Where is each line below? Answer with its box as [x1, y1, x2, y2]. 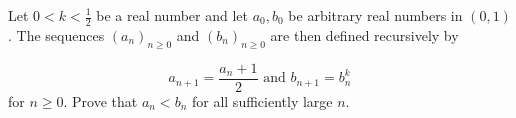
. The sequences [8, 24, 105, 45]
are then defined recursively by [270, 24, 459, 45]
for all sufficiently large [191, 90, 333, 111]
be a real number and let [96, 5, 249, 25]
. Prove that [63, 90, 138, 111]
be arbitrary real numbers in [288, 5, 463, 25]
